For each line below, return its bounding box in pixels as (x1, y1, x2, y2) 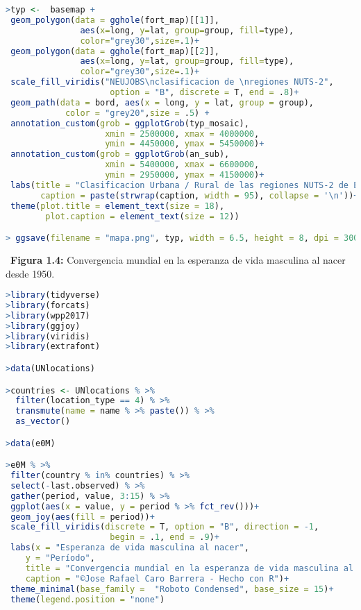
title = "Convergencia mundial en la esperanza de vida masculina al (25, 563, 354, 573)
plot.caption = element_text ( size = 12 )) (45, 211, 240, 221)
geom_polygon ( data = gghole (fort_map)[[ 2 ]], (10, 46, 219, 56)
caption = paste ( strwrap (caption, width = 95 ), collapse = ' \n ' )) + (40, 190, 359, 201)
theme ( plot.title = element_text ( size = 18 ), (10, 201, 225, 211)
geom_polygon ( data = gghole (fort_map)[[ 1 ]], (10, 15, 219, 25)
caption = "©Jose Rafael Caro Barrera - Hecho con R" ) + (25, 573, 289, 584)
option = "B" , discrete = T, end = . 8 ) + (110, 87, 299, 97)
